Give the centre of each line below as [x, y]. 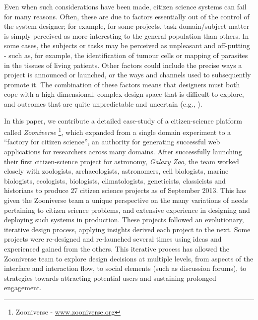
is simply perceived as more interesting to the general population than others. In [127, 35]
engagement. [23, 288]
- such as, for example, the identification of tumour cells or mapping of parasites [126, 55]
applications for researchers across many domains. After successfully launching [123, 151]
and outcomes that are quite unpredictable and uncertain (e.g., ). [103, 103]
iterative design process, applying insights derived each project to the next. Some [127, 229]
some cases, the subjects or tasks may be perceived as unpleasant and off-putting [127, 45]
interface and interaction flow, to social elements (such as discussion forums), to [125, 268]
